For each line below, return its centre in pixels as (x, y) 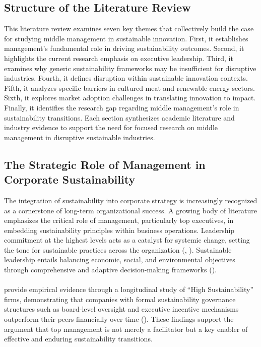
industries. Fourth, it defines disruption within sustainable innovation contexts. (126, 78)
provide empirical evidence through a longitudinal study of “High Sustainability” (129, 289)
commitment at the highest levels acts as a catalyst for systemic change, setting (127, 240)
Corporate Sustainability (70, 179)
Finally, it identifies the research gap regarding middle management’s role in (122, 107)
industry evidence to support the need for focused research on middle (111, 127)
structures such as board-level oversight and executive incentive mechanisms (121, 309)
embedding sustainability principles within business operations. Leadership (119, 230)
